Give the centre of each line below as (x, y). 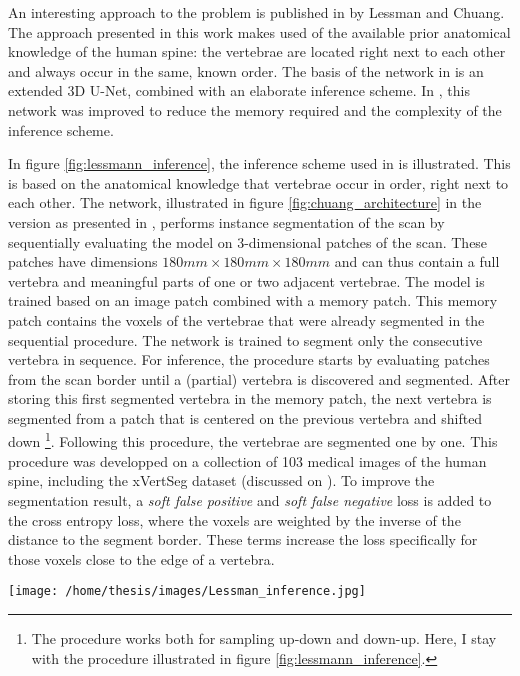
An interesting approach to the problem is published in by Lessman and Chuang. (256, 12)
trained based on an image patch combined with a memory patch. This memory (253, 300)
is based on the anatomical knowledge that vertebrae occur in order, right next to (258, 182)
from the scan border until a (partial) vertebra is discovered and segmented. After (259, 378)
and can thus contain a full (417, 261)
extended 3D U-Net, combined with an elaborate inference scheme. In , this (239, 90)
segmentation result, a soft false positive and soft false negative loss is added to (250, 499)
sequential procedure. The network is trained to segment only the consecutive (245, 339)
